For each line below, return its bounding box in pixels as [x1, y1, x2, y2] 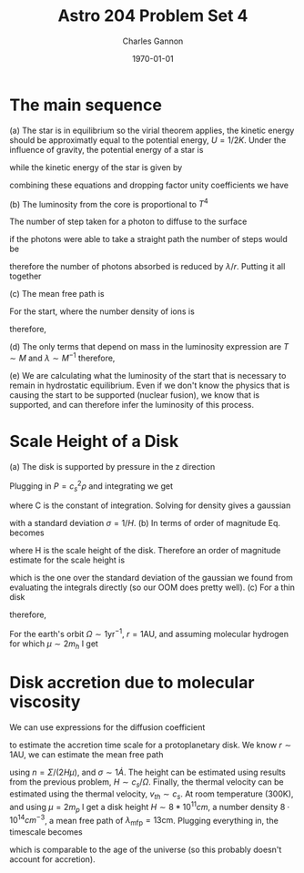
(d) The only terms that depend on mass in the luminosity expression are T [9, 341, 289, 352]
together [9, 270, 42, 282]
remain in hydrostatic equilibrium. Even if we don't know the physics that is [9, 380, 290, 391]
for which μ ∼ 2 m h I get [9, 638, 98, 651]
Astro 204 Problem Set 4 [57, 5, 248, 26]
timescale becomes [9, 827, 84, 837]
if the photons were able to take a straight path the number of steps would [9, 234, 289, 245]
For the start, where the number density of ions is [9, 306, 196, 317]
